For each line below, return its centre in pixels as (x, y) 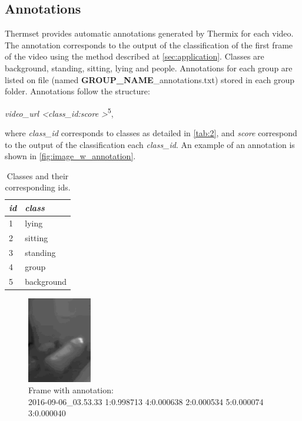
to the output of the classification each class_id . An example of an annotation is (150, 144)
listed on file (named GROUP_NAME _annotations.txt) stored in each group (150, 79)
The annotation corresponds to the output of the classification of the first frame (149, 45)
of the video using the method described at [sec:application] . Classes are (135, 56)
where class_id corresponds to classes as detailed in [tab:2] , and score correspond (151, 133)
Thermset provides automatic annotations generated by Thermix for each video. (149, 33)
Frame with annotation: (71, 390)
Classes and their (38, 175)
